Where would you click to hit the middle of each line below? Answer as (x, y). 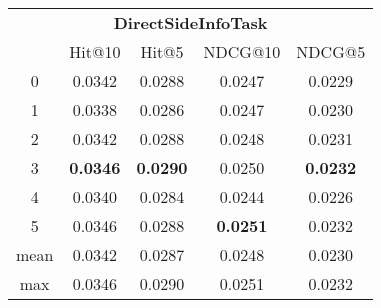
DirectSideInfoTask (190, 22)
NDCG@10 (242, 51)
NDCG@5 (331, 51)
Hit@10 (95, 51)
